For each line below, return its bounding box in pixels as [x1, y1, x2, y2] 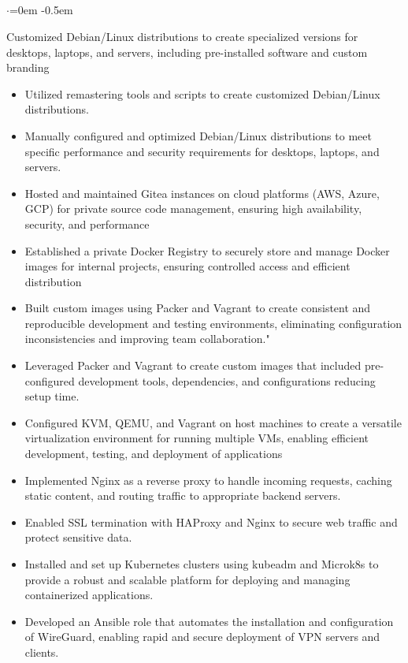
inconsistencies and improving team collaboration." [24, 330, 270, 347]
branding [6, 59, 50, 76]
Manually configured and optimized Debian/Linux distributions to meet [24, 127, 372, 143]
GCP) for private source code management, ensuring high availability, [24, 200, 362, 217]
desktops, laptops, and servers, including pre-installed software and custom [6, 43, 368, 60]
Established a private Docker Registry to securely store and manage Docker [24, 242, 390, 259]
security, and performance [24, 215, 150, 232]
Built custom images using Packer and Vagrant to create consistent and [24, 300, 371, 316]
